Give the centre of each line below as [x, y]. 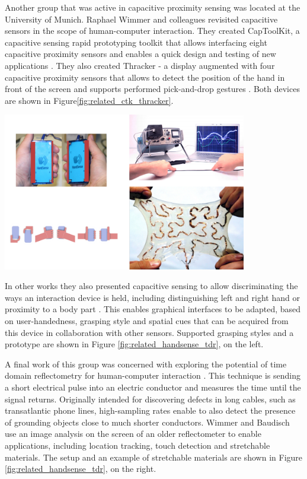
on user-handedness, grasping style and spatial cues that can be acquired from [147, 320]
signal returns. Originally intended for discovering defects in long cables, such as [150, 399]
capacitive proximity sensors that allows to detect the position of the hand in [145, 77]
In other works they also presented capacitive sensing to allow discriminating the [151, 286]
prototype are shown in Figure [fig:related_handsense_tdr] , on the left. [134, 344]
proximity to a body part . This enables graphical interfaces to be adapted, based [153, 309]
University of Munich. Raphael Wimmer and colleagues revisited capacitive [141, 19]
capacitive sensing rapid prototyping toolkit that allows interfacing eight [136, 42]
